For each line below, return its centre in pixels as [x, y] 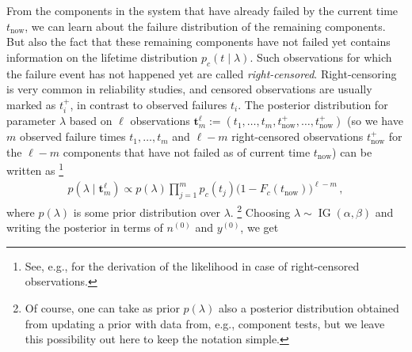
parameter [31, 121]
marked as [31, 104]
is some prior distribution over [147, 212]
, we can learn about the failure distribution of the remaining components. [205, 26]
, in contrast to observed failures [149, 104]
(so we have [375, 121]
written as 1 [35, 169]
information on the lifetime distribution [102, 57]
